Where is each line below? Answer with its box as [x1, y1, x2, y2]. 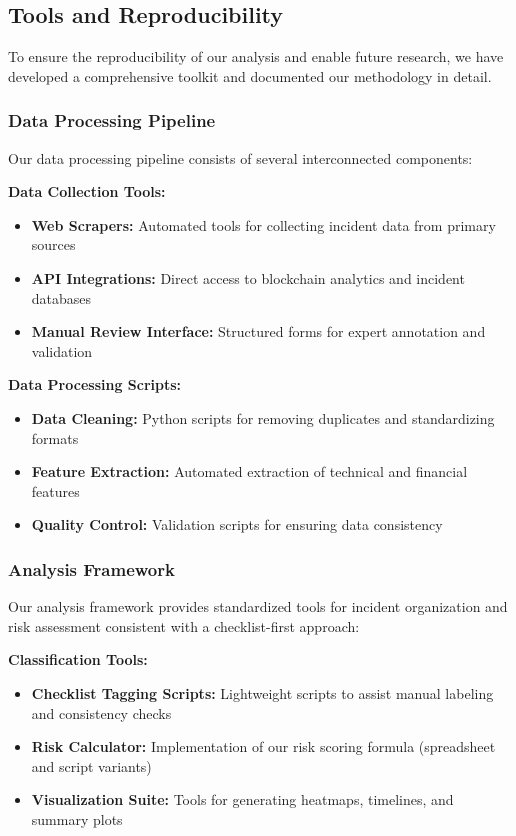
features [31, 480, 80, 501]
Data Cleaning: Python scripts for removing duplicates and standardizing [31, 407, 495, 428]
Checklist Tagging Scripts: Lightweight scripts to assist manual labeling [31, 682, 494, 703]
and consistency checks [31, 702, 172, 723]
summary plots [31, 808, 123, 829]
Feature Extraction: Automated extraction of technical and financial [31, 461, 468, 482]
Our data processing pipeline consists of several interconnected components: [8, 147, 473, 168]
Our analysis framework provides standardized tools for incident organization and [8, 596, 508, 617]
